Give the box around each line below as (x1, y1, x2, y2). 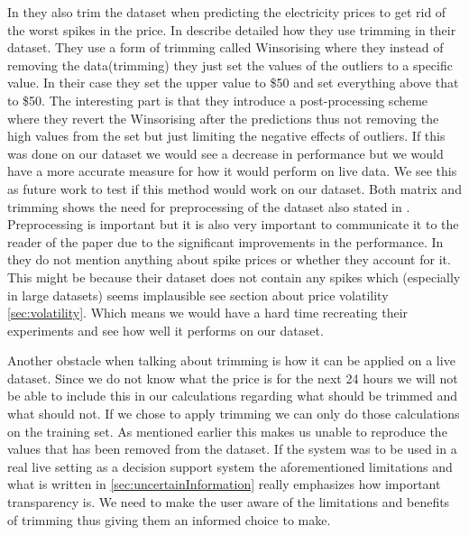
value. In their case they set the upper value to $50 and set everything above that (7, 73, 459, 92)
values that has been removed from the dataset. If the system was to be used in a (7, 439, 457, 458)
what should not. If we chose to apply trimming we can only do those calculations (7, 404, 460, 423)
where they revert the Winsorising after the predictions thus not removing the (7, 108, 439, 127)
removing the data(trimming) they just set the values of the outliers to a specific (7, 55, 453, 74)
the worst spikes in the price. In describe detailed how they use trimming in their (7, 20, 456, 39)
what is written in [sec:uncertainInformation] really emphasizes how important (7, 475, 441, 493)
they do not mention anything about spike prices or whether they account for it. (7, 250, 451, 269)
